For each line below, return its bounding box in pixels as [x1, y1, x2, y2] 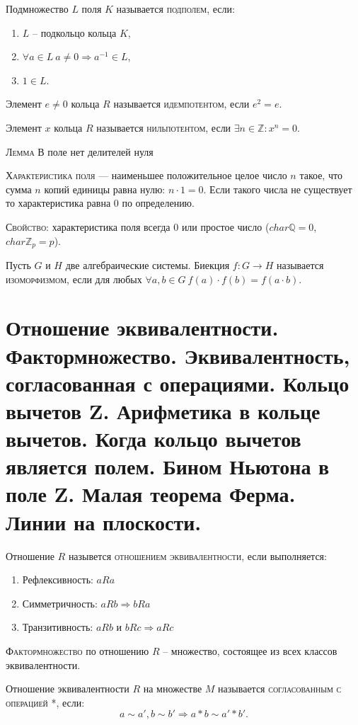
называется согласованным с [218, 681, 342, 696]
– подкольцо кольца [33, 25, 117, 40]
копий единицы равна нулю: [44, 181, 166, 196]
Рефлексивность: [22, 572, 93, 587]
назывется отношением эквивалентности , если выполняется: [68, 548, 327, 563]
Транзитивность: [22, 620, 93, 634]
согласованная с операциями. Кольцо [6, 368, 350, 397]
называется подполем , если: [116, 1, 235, 16]
